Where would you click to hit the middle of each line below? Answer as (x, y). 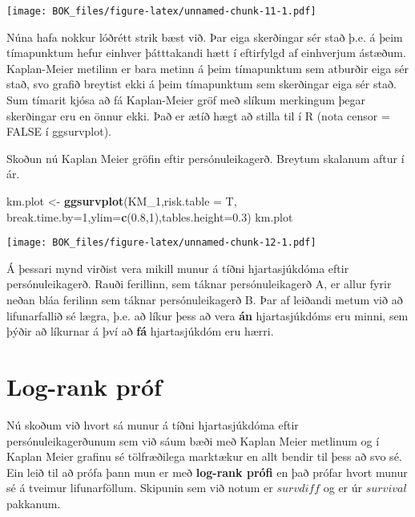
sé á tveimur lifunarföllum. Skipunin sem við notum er (140, 488)
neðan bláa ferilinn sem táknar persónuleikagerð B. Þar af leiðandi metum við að (205, 300)
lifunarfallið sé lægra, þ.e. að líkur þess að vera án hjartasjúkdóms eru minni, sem (207, 315)
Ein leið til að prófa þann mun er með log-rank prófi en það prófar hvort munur (207, 472)
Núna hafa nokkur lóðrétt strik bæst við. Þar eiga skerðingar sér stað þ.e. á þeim (205, 37)
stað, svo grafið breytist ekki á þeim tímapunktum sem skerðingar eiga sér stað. (201, 84)
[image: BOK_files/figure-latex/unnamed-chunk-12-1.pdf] (161, 243)
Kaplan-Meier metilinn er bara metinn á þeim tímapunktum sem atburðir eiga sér (208, 68)
